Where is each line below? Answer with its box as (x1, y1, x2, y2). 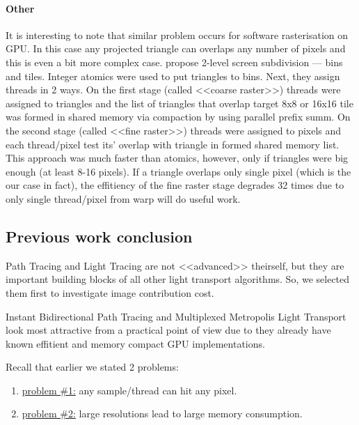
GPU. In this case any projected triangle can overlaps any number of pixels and (6, 41, 346, 56)
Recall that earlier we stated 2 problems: (6, 360, 179, 374)
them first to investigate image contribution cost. (6, 285, 214, 300)
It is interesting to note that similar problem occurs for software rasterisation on (6, 27, 349, 42)
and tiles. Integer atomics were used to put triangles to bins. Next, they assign (6, 68, 340, 83)
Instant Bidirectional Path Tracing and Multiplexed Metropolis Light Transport (6, 309, 346, 323)
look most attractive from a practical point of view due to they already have (6, 323, 331, 337)
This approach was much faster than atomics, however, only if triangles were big (6, 150, 349, 165)
